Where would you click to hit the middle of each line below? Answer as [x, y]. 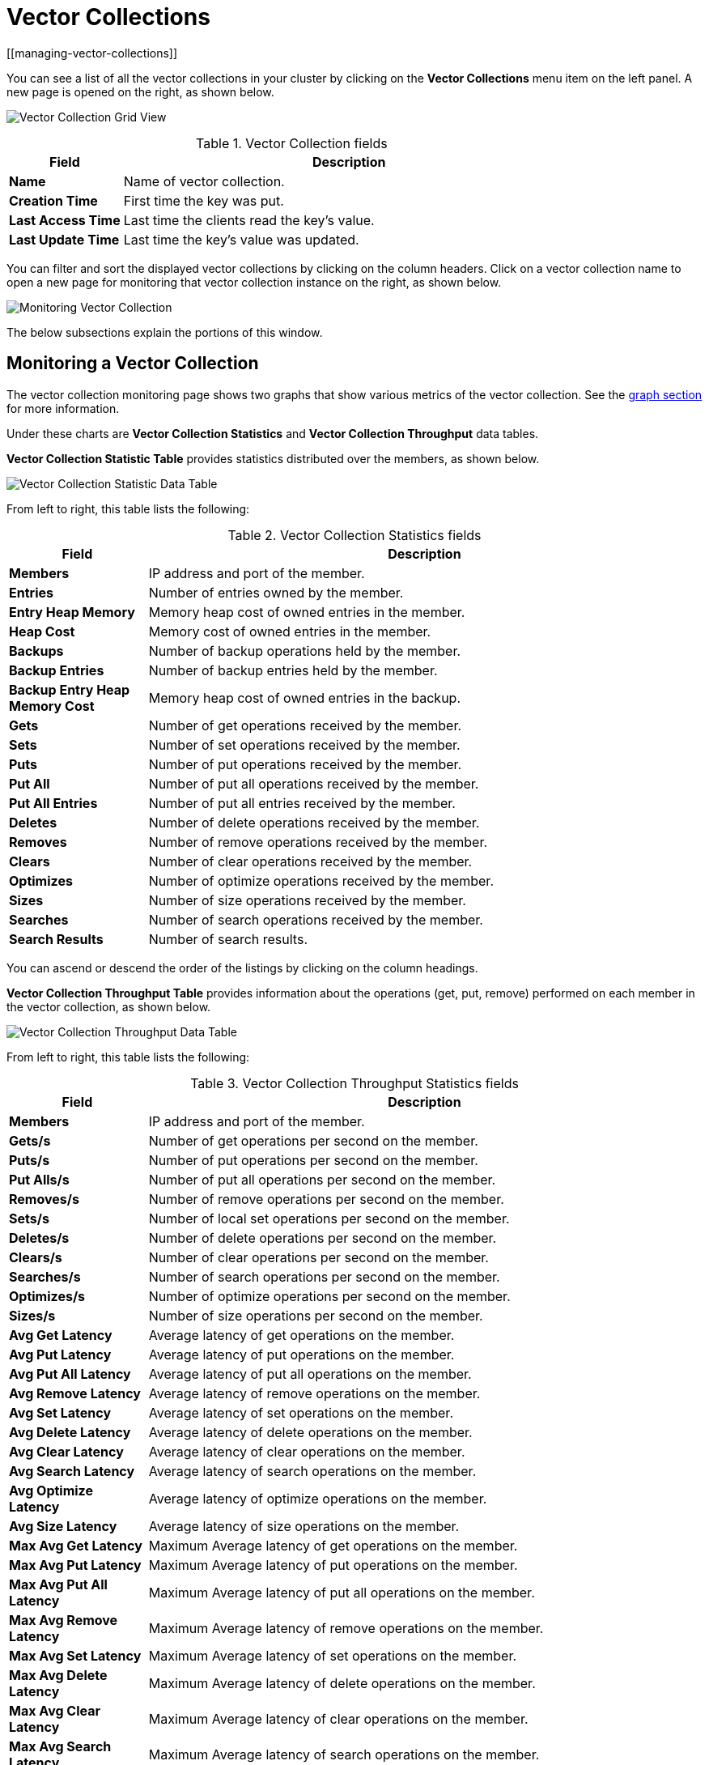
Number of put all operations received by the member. [314, 783]
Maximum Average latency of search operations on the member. [344, 1754]
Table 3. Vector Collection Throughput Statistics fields [354, 1083]
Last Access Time [65, 220]
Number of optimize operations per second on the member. [329, 1296]
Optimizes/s [47, 1296]
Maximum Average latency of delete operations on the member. [342, 1683]
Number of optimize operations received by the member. [321, 880]
